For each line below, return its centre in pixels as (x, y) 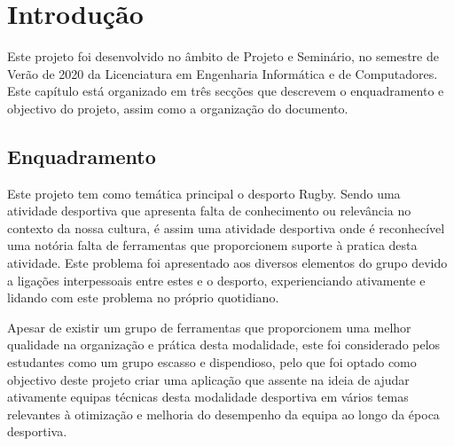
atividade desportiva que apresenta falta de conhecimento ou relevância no (209, 211)
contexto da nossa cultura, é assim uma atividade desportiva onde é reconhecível (226, 227)
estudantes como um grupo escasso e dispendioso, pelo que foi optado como (212, 362)
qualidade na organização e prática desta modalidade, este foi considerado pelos (224, 344)
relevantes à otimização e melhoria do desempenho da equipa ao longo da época (223, 414)
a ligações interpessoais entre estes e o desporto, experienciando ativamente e (216, 280)
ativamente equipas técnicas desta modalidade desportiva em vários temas (208, 397)
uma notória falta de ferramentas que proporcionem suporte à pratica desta (212, 245)
